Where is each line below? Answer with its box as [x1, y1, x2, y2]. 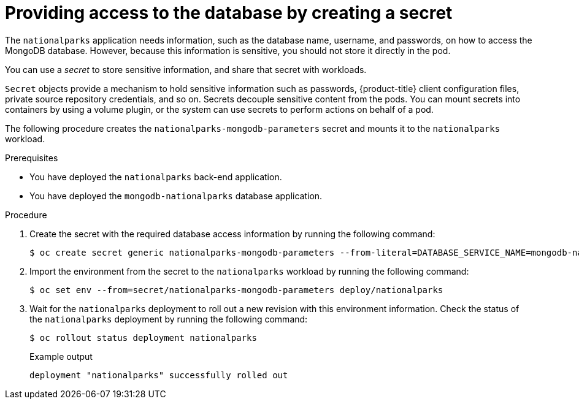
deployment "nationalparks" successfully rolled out [29, 370, 288, 380]
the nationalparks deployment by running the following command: [29, 313, 308, 324]
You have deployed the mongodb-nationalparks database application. [29, 190, 323, 201]
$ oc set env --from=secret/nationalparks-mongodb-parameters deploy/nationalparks [29, 284, 443, 295]
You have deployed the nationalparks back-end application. [29, 171, 282, 182]
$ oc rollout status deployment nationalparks [29, 332, 257, 343]
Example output [29, 351, 93, 362]
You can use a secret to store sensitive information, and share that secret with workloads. [5, 64, 367, 75]
